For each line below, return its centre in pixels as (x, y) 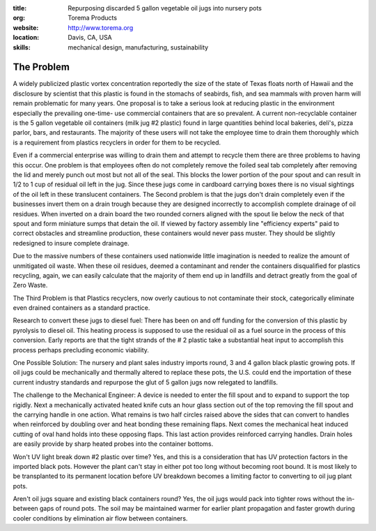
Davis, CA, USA (90, 38)
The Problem (41, 67)
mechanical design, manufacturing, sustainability (138, 47)
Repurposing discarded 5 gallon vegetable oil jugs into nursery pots (165, 8)
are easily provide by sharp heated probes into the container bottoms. (113, 444)
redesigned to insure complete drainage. (71, 243)
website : (26, 27)
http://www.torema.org (101, 27)
